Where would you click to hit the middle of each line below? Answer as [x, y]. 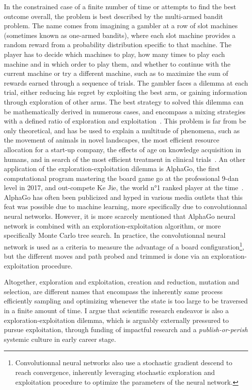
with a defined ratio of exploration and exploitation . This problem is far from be [125, 121]
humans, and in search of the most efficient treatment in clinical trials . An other [125, 159]
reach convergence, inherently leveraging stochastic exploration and [115, 372]
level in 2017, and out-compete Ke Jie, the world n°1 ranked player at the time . [124, 187]
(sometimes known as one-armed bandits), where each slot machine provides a [120, 35]
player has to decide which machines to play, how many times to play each [114, 54]
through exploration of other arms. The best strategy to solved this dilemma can [124, 101]
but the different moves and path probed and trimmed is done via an [107, 256]
